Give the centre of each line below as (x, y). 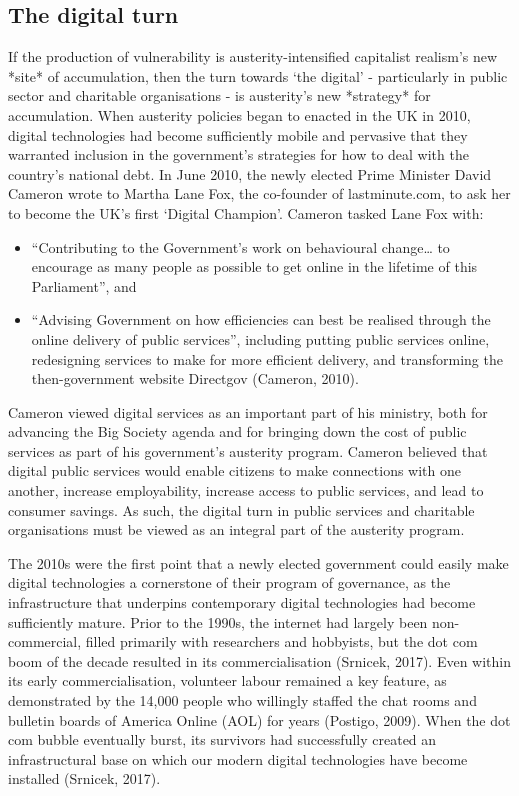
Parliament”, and (84, 285)
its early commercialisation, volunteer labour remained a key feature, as (227, 680)
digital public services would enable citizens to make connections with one (234, 470)
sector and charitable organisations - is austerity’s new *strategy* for (219, 95)
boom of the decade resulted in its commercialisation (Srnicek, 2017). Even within (259, 660)
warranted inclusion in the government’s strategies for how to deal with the (238, 154)
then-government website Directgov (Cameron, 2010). (195, 378)
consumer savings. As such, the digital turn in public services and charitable (241, 509)
